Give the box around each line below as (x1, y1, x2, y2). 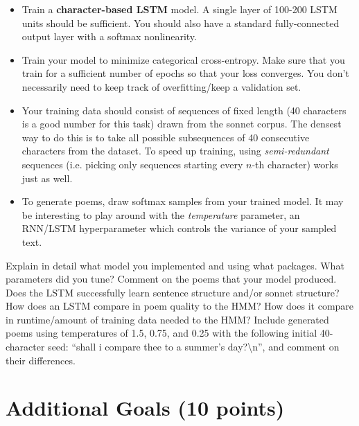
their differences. (6, 353, 76, 367)
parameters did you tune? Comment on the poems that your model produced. (6, 272, 337, 286)
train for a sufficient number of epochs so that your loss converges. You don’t (21, 66, 349, 80)
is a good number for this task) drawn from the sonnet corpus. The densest (21, 116, 342, 131)
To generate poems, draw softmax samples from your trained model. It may (21, 194, 344, 208)
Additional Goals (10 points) (6, 393, 285, 422)
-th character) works (252, 157, 338, 171)
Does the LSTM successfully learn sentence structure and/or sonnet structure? (6, 285, 340, 299)
